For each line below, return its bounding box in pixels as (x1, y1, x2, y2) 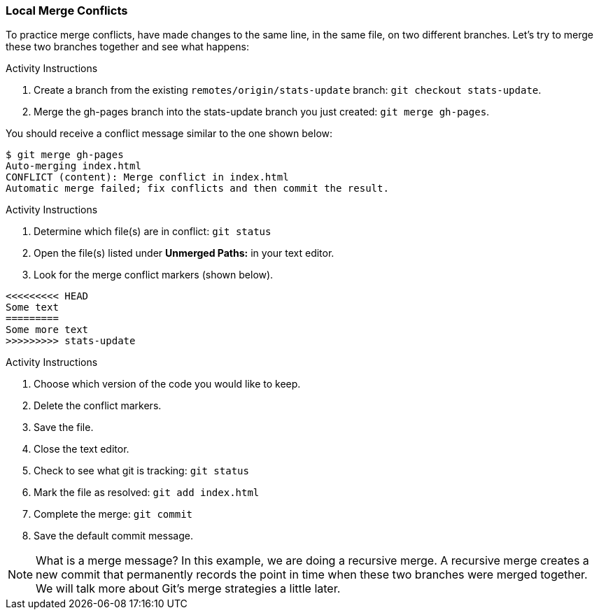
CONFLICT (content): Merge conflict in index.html (6, 171, 289, 183)
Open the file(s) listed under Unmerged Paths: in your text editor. (34, 247, 334, 260)
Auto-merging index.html (6, 160, 141, 172)
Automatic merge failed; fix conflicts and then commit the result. (6, 183, 389, 195)
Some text (6, 302, 59, 313)
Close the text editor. (34, 443, 129, 455)
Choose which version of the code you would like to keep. (34, 378, 301, 390)
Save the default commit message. (34, 530, 193, 542)
